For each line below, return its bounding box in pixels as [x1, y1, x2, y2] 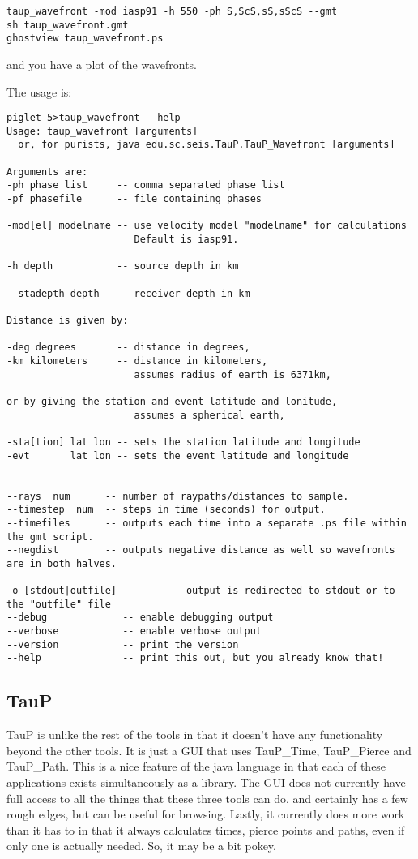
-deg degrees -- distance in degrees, [6, 341, 250, 354]
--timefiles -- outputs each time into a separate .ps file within [6, 517, 407, 529]
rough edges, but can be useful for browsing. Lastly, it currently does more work [6, 805, 405, 822]
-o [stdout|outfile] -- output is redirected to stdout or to [6, 585, 395, 597]
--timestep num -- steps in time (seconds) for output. [6, 504, 326, 516]
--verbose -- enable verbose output [6, 625, 262, 638]
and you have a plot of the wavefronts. [6, 55, 198, 72]
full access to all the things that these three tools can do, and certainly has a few [6, 789, 408, 806]
